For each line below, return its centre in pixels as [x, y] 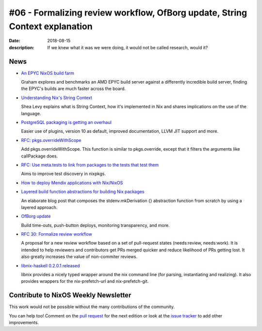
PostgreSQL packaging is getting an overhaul [66, 122]
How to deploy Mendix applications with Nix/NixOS [72, 183]
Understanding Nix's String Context [57, 98]
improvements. [24, 323]
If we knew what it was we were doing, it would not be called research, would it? [128, 47]
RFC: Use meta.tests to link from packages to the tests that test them [90, 165]
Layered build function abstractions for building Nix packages [83, 192]
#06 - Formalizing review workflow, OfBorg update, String [128, 13]
